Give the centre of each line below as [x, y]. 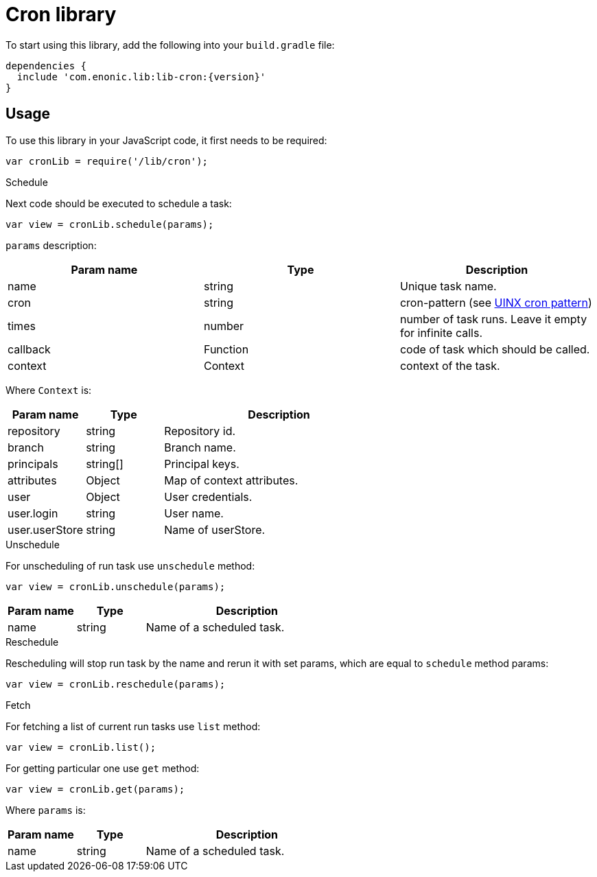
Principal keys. [202, 464]
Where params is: [46, 810]
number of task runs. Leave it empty [493, 319]
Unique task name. [448, 286]
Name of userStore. [215, 529]
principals [33, 464]
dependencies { [46, 66]
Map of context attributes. [231, 480]
